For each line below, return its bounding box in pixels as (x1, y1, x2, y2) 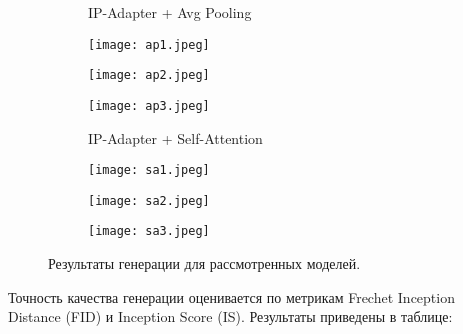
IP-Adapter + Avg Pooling (88, 2, 252, 22)
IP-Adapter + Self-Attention (88, 127, 263, 148)
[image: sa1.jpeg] (88, 163, 210, 178)
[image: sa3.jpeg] (88, 224, 210, 239)
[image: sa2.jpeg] (88, 193, 210, 208)
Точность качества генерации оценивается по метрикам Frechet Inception (8, 286, 455, 307)
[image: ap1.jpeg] (88, 37, 210, 52)
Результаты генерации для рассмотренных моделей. (48, 253, 361, 274)
